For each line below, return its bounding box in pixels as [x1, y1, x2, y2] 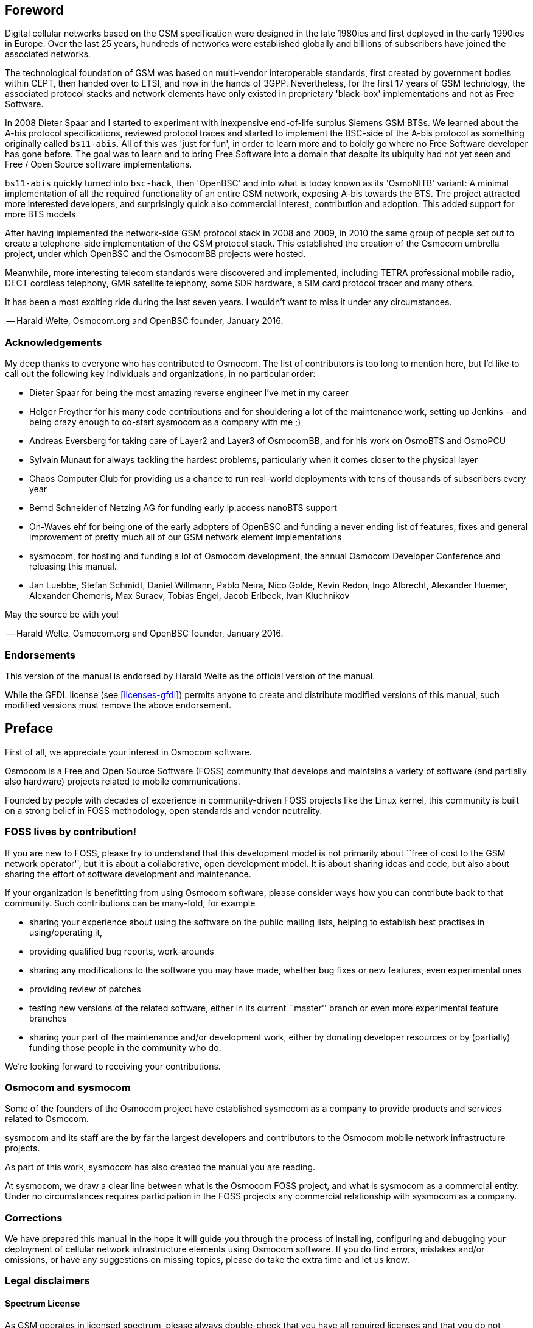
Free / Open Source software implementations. [5, 159, 192, 170]
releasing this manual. [29, 561, 117, 572]
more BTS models [5, 209, 76, 220]
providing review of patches [29, 983, 141, 994]
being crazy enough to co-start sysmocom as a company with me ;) [29, 417, 301, 428]
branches [29, 1012, 67, 1023]
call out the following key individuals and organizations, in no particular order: [5, 369, 316, 380]
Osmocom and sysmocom [5, 1081, 131, 1093]
